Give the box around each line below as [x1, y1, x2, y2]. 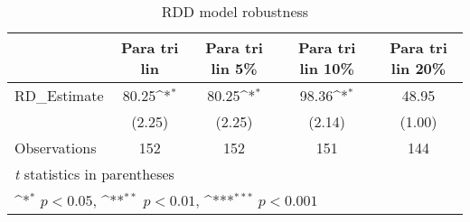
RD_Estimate [14, 85, 104, 106]
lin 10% [299, 58, 354, 79]
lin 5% [211, 58, 258, 79]
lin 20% [390, 58, 446, 79]
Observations [14, 137, 97, 158]
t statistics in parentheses [14, 163, 174, 184]
